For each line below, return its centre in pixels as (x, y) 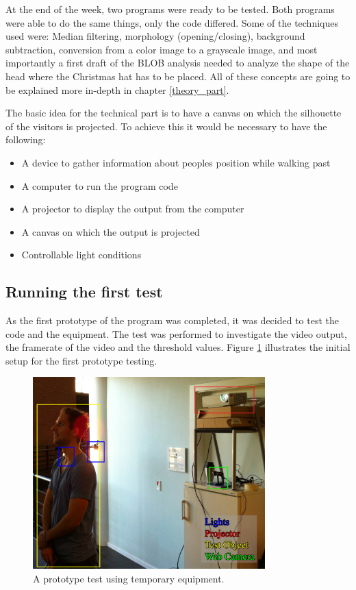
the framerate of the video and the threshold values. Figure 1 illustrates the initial (178, 347)
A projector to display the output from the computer (133, 209)
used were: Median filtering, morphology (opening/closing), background (155, 36)
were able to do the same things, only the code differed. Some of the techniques (172, 22)
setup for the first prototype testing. (81, 360)
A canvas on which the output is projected (111, 231)
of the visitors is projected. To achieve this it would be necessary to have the (166, 126)
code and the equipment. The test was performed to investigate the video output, (176, 333)
